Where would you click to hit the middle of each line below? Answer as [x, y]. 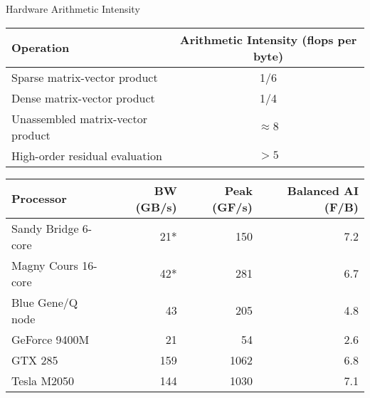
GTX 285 [35, 360]
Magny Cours [45, 265]
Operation [41, 48]
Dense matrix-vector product [83, 98]
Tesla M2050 [43, 380]
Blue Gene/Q [45, 302]
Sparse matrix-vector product [85, 77]
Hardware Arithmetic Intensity [73, 9]
